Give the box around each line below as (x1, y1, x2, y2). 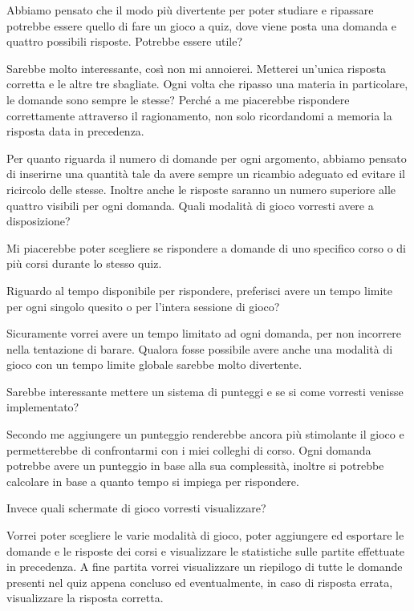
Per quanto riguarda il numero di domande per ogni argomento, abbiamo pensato (6, 149, 407, 166)
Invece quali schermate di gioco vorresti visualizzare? (6, 500, 266, 516)
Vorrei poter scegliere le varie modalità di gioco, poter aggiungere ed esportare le (6, 527, 404, 544)
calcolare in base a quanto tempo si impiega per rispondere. (6, 472, 299, 489)
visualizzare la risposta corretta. (6, 589, 164, 606)
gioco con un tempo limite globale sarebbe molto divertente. (6, 356, 302, 373)
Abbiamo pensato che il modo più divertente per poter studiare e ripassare (6, 2, 374, 18)
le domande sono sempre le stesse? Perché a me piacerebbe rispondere (6, 91, 350, 107)
